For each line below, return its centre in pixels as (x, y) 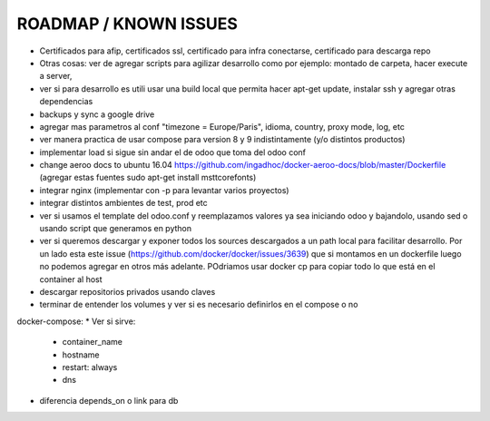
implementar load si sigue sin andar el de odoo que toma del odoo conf (173, 152)
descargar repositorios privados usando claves (127, 291)
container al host (71, 279)
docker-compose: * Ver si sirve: (76, 321)
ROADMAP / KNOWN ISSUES (127, 24)
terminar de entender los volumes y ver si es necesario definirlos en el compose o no (199, 305)
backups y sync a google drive (97, 114)
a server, (56, 76)
